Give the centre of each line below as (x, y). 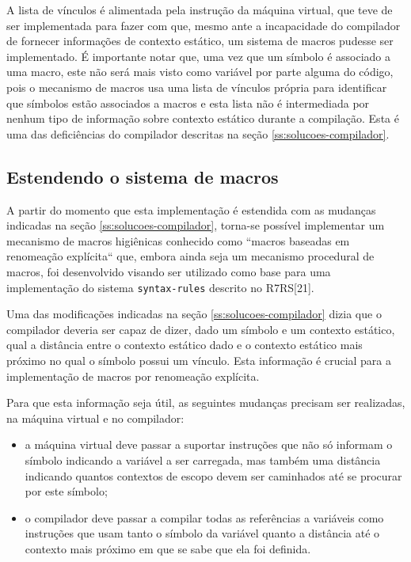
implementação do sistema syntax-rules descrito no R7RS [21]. (160, 287)
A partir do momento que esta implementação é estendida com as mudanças (191, 209)
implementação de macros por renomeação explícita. (133, 376)
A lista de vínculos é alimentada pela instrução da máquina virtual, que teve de (200, 9)
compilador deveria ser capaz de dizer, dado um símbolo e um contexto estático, (201, 329)
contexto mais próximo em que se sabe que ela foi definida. (168, 548)
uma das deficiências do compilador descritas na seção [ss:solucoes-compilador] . (198, 133)
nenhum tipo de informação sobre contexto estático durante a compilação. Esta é (203, 118)
